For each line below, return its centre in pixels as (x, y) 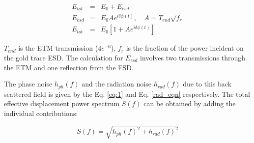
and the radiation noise (116, 84)
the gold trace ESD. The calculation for (64, 57)
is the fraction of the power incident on (185, 48)
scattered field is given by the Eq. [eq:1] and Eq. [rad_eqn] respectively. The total (127, 94)
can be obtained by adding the (190, 103)
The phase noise (28, 84)
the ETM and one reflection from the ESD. (69, 67)
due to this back (207, 84)
